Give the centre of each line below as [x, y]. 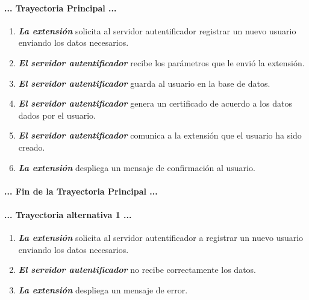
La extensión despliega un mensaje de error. [103, 289]
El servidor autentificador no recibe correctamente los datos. [137, 270]
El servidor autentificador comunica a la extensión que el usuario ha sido [160, 135]
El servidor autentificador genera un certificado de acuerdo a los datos [155, 103]
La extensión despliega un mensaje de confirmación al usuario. [137, 167]
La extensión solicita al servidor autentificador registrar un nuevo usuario [157, 30]
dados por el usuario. [57, 115]
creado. [32, 147]
